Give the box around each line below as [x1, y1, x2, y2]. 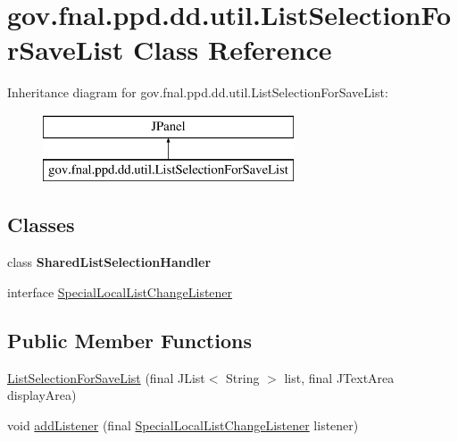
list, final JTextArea [284, 368, 395, 387]
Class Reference [133, 31, 332, 68]
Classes [7, 211, 75, 238]
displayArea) [7, 386, 77, 404]
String [226, 368, 260, 387]
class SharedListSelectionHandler [7, 253, 212, 271]
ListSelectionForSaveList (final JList [7, 368, 205, 387]
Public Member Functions [7, 326, 252, 354]
